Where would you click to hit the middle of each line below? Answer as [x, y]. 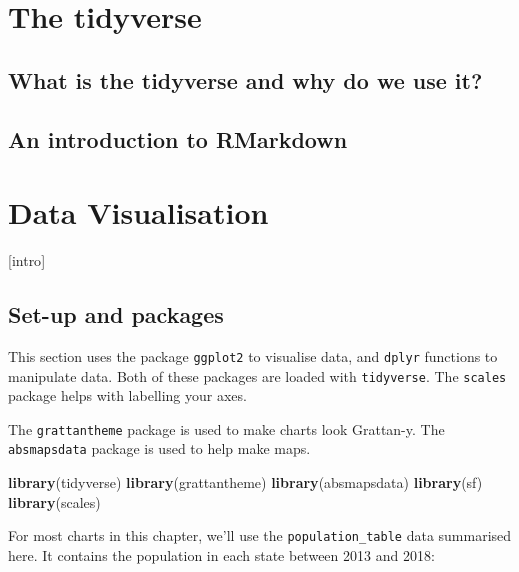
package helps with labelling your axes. [127, 395]
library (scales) [54, 501]
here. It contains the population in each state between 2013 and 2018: [221, 554]
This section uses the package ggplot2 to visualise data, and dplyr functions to [253, 355]
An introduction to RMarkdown [178, 138]
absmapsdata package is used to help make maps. [159, 448]
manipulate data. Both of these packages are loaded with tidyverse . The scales [257, 375]
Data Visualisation [138, 212]
